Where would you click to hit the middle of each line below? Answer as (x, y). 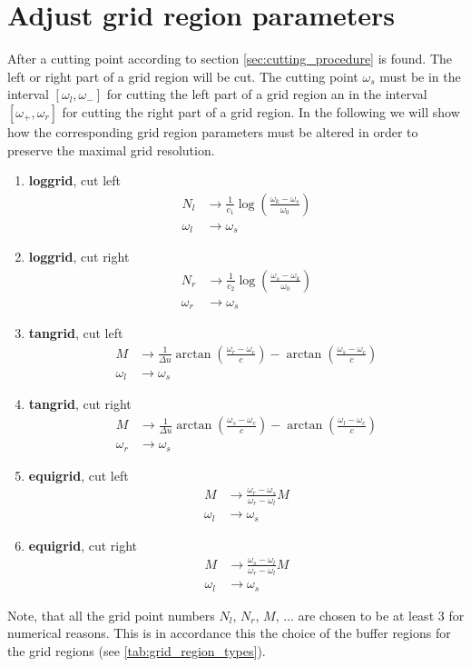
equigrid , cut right (83, 545)
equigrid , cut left (78, 475)
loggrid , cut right (79, 257)
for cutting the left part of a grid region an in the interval (267, 94)
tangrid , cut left (76, 333)
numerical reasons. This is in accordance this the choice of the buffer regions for (229, 633)
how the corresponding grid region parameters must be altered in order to (213, 131)
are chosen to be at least (366, 615)
